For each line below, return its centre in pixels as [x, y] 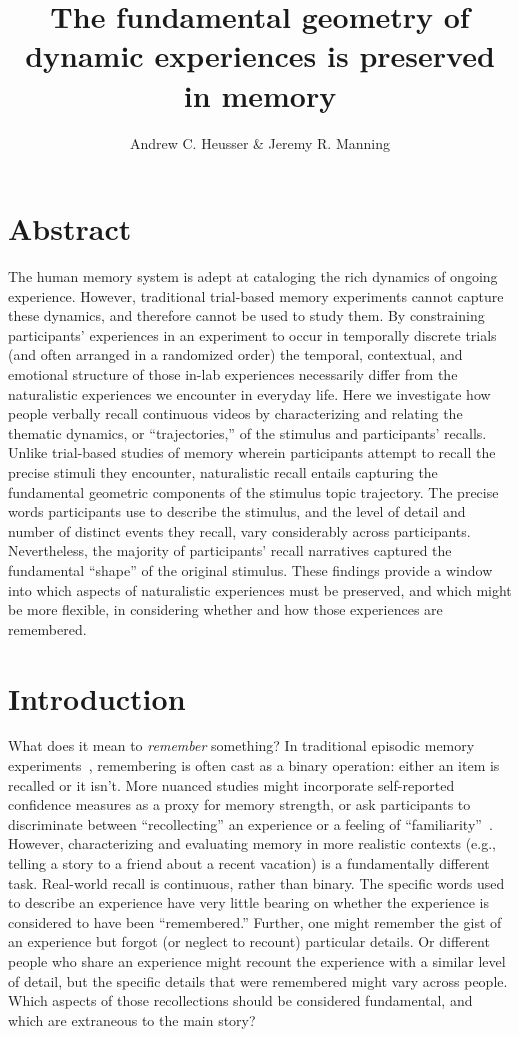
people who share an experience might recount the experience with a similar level [257, 960]
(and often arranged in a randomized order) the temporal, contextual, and [235, 354]
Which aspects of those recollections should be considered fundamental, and [240, 1000]
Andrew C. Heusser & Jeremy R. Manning [260, 142]
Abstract [70, 228]
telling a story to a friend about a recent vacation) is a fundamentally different [249, 863]
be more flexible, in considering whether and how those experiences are [225, 609]
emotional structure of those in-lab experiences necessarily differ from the [233, 374]
